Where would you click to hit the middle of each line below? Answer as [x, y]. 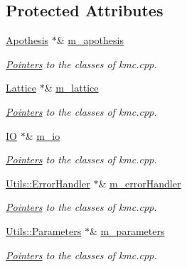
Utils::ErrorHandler [48, 183]
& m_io [43, 135]
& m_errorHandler [140, 183]
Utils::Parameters [44, 230]
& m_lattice [71, 88]
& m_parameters [127, 230]
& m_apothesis [90, 40]
